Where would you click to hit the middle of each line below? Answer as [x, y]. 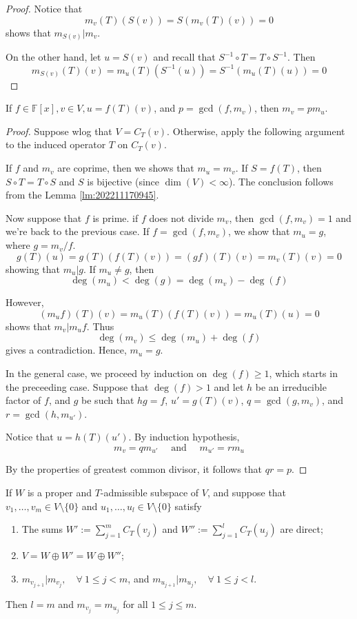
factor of [23, 400]
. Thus [100, 326]
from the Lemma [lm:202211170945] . [82, 195]
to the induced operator [56, 144]
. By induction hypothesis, [184, 437]
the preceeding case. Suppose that [77, 386]
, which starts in [303, 373]
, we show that [259, 231]
